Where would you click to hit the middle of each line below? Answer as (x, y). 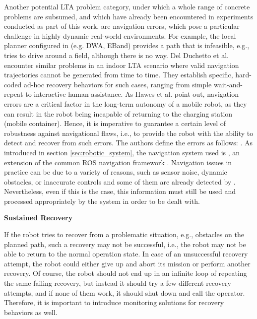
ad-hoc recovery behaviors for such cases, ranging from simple (118, 84)
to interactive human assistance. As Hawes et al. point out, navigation (132, 94)
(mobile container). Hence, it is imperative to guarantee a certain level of (115, 123)
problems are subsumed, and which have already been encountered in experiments (129, 16)
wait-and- (228, 84)
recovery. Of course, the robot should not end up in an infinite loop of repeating (126, 273)
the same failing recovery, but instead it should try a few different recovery (118, 283)
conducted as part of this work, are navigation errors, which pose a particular (122, 26)
